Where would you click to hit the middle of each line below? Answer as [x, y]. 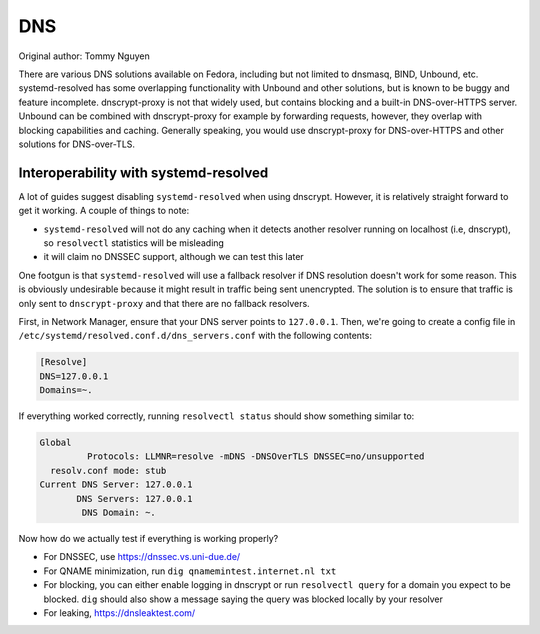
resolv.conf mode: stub [108, 470]
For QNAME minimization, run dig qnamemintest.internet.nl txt [190, 571]
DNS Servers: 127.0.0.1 [135, 498]
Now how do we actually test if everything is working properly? [148, 538]
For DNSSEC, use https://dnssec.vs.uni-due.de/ [142, 557]
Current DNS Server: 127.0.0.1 [116, 484]
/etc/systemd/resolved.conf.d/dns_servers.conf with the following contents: [195, 336]
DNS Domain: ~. [119, 512]
